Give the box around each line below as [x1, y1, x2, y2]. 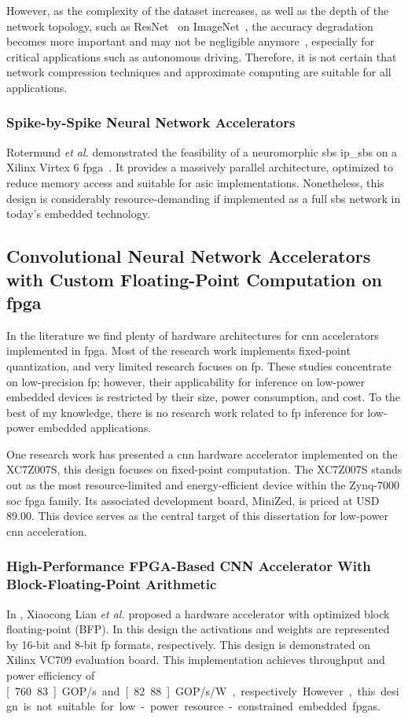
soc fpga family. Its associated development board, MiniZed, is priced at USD [6, 492, 380, 508]
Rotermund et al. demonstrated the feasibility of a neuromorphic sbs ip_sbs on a [6, 143, 398, 160]
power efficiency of [6, 666, 95, 683]
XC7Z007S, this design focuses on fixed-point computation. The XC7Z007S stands [6, 461, 402, 477]
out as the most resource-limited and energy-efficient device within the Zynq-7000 [6, 477, 400, 493]
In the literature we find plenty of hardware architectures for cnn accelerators [6, 326, 379, 343]
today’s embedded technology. [6, 205, 150, 222]
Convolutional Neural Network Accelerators [6, 244, 371, 268]
